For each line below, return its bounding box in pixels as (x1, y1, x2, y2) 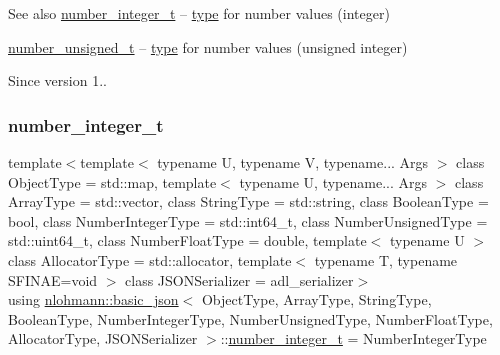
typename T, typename (314, 249, 458, 270)
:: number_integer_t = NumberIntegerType (220, 328, 487, 349)
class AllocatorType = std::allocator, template (8, 249, 292, 270)
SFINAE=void (8, 269, 98, 290)
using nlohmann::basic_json (8, 289, 179, 310)
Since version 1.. (8, 70, 107, 91)
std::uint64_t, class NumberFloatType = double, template (8, 230, 367, 251)
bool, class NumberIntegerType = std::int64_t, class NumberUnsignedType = (8, 210, 488, 231)
